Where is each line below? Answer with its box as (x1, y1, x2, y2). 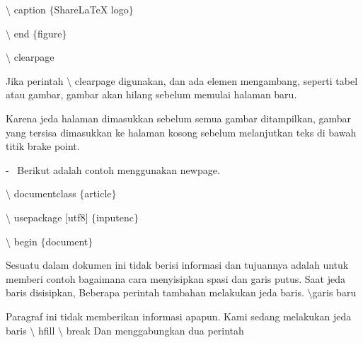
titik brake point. (6, 139, 80, 153)
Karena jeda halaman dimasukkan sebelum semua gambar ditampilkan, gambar (6, 110, 352, 125)
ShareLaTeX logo (54, 2, 129, 16)
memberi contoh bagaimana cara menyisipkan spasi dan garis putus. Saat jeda (6, 271, 346, 286)
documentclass (13, 186, 76, 201)
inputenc (96, 209, 134, 224)
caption (13, 2, 46, 16)
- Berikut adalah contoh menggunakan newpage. (6, 162, 220, 177)
